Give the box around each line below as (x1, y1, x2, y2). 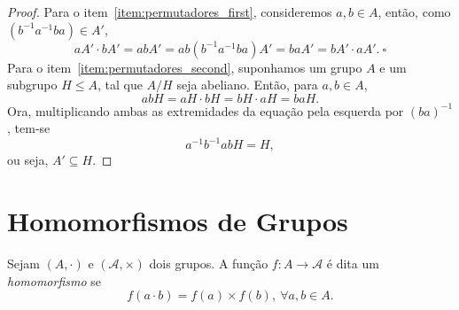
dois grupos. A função (149, 254, 268, 273)
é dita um (326, 254, 379, 273)
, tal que (97, 75, 143, 94)
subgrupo (7, 75, 58, 94)
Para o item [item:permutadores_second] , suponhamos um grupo (7, 58, 362, 76)
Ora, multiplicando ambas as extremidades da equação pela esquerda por (7, 101, 404, 120)
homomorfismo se (7, 271, 102, 290)
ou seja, (7, 151, 49, 169)
